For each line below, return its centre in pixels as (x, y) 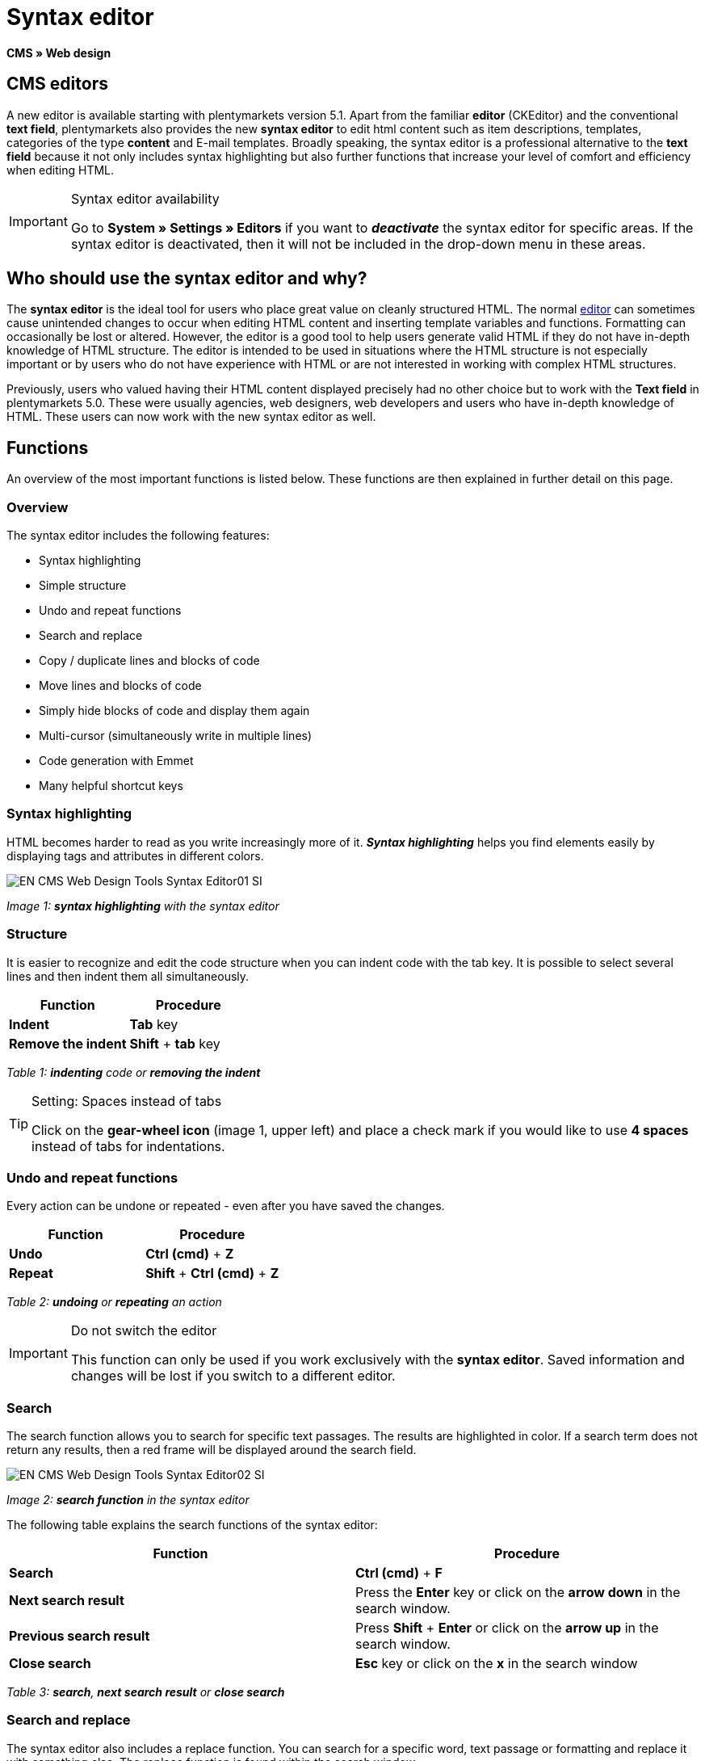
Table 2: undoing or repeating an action (114, 1302)
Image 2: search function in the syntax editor (128, 1500)
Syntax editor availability (145, 198)
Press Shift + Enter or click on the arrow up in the (507, 1628)
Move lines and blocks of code (120, 686)
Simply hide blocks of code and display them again (174, 711)
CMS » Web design (59, 53)
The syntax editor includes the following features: (138, 536)
